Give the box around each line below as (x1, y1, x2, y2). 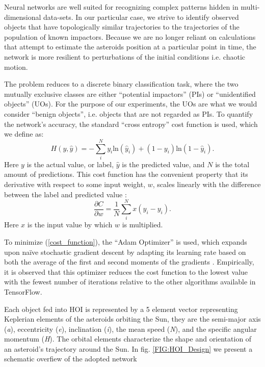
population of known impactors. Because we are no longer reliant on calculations (4, 31, 256, 42)
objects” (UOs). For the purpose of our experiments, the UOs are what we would (4, 98, 257, 109)
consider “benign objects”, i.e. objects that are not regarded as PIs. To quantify (4, 108, 253, 119)
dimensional (4, 11, 41, 22)
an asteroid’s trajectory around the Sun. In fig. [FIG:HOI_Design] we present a (4, 343, 253, 354)
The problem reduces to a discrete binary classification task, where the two (4, 78, 238, 89)
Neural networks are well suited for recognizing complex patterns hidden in (4, 2, 238, 12)
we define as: (4, 128, 44, 139)
